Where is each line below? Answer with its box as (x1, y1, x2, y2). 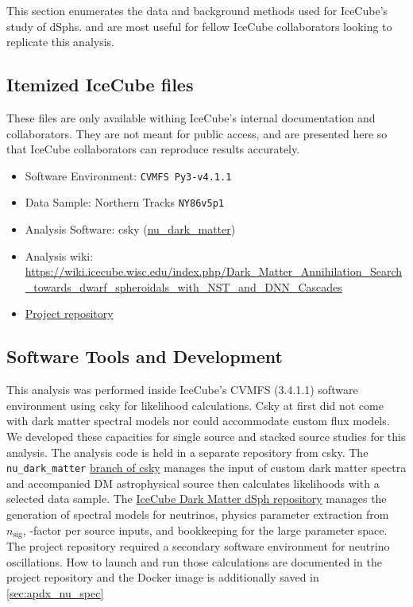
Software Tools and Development (6, 344, 283, 369)
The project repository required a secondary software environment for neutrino (6, 538, 390, 555)
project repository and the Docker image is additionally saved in (6, 569, 319, 586)
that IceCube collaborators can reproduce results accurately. (6, 141, 300, 157)
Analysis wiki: (25, 247, 94, 264)
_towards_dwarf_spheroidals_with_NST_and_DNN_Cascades (25, 278, 342, 295)
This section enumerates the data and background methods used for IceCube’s (6, 2, 388, 18)
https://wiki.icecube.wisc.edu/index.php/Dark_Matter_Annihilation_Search (25, 263, 403, 280)
